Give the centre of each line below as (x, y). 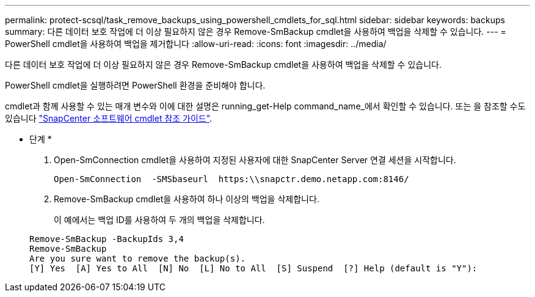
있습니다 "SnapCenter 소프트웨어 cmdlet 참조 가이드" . (109, 118)
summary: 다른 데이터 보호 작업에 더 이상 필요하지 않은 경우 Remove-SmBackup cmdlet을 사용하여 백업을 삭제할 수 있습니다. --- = (256, 31)
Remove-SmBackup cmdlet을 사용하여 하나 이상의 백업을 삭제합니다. (187, 199)
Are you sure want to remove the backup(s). (138, 258)
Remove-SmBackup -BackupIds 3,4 (107, 239)
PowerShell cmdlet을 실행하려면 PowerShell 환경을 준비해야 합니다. (135, 85)
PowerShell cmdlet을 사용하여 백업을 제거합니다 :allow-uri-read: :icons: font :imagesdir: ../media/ (196, 44)
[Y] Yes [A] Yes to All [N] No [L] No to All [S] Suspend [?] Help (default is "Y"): (253, 268)
